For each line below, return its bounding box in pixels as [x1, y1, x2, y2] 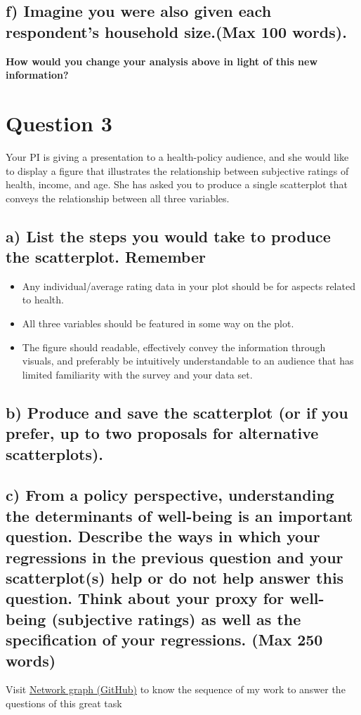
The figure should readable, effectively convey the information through [22, 339, 326, 354]
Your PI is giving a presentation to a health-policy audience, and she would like [6, 149, 349, 164]
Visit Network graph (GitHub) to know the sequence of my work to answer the [6, 682, 346, 697]
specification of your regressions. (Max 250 [6, 629, 323, 650]
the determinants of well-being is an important [6, 504, 353, 526]
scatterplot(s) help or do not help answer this [6, 566, 344, 588]
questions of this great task [6, 695, 122, 710]
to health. [22, 292, 64, 307]
